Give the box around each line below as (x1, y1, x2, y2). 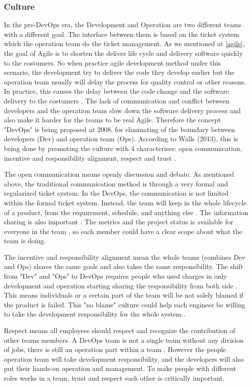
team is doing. (4, 235, 46, 246)
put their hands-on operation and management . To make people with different (4, 363, 236, 373)
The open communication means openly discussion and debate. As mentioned (4, 169, 235, 179)
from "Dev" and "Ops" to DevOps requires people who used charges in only (4, 271, 227, 281)
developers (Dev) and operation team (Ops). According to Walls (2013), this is (4, 134, 238, 144)
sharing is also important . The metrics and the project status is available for (4, 217, 234, 227)
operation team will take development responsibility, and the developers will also (4, 353, 244, 364)
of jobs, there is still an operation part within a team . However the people (4, 344, 226, 354)
